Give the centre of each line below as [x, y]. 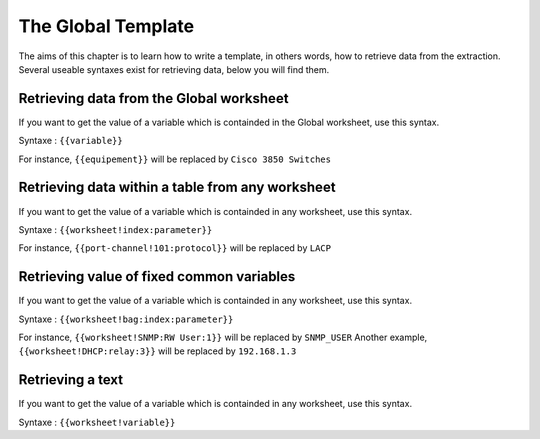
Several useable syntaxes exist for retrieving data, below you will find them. [174, 69]
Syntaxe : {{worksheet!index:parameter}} [115, 229]
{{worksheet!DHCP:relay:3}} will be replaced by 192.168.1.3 [157, 351]
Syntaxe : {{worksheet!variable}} [97, 422]
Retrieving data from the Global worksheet [153, 98]
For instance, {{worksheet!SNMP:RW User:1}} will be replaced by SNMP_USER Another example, [223, 337]
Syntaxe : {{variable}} [71, 141]
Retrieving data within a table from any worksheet [177, 187]
